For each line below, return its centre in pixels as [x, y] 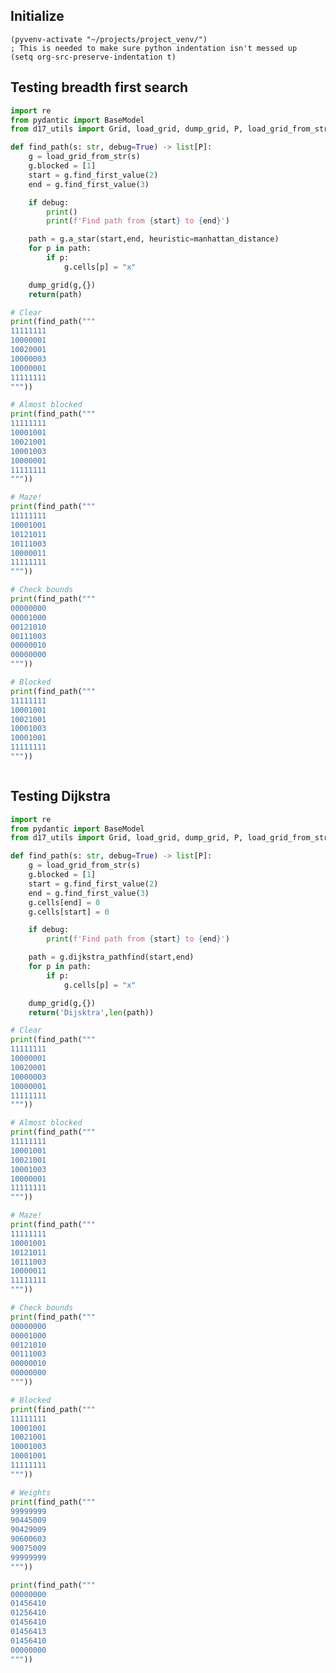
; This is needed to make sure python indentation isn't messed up [154, 48]
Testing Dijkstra [60, 796]
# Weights [31, 1492]
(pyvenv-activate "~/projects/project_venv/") [109, 39]
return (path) [55, 294]
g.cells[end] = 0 [64, 902]
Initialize [37, 16]
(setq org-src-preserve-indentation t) [93, 57]
